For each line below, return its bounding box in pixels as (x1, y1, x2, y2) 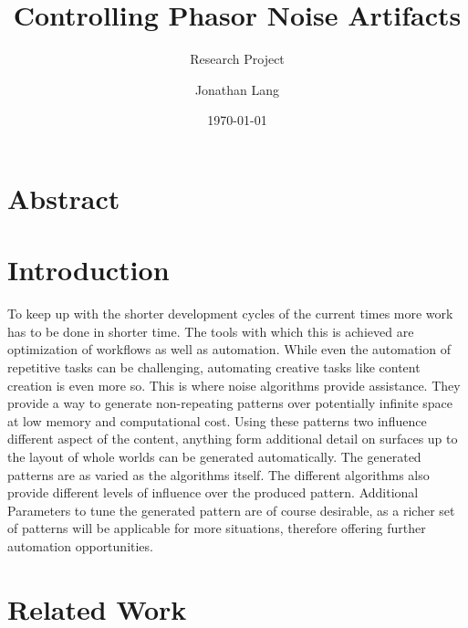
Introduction (7, 251, 170, 288)
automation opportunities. (7, 536, 153, 555)
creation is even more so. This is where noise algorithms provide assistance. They (7, 375, 461, 394)
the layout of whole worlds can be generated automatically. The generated (7, 446, 421, 466)
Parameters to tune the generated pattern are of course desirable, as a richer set (7, 500, 455, 519)
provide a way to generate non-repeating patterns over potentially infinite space (7, 393, 453, 413)
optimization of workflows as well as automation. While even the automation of (7, 340, 451, 359)
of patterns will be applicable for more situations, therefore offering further (7, 518, 426, 538)
